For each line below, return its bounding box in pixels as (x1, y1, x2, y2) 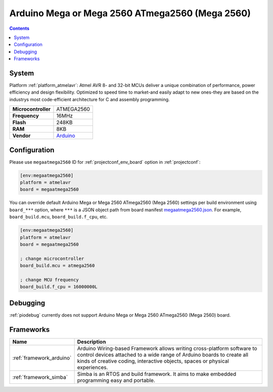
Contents (9, 25, 30, 31)
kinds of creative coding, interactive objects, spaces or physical (77, 357, 230, 364)
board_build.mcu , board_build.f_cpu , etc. (9, 214, 108, 220)
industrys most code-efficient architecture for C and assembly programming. (9, 96, 170, 102)
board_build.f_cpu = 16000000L (20, 284, 98, 290)
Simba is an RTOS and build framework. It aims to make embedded (77, 370, 237, 377)
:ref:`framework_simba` (12, 373, 68, 380)
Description (77, 338, 106, 345)
